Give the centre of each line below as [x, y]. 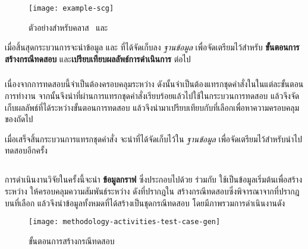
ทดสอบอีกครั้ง [26, 150]
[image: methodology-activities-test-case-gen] [125, 222]
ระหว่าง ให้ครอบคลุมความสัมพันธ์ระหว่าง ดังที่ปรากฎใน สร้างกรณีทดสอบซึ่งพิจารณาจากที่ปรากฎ [152, 191]
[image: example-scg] [71, 8]
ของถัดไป [19, 119]
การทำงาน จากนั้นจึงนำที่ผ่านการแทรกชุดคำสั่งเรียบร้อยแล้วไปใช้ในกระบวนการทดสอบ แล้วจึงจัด [152, 95]
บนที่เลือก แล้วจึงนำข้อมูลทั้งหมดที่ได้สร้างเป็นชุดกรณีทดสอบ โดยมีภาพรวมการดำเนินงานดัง [145, 202]
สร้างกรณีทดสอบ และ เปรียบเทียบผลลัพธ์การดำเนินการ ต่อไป [98, 58]
